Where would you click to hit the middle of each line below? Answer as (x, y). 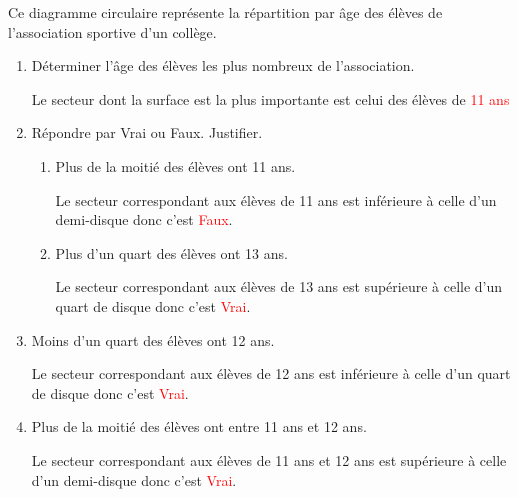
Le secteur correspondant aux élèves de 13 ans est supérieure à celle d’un (279, 286)
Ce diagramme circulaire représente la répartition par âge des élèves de (225, 12)
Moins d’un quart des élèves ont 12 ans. (153, 339)
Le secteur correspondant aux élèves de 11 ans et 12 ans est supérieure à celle (269, 459)
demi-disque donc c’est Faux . (144, 219)
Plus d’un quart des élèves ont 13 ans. (171, 252)
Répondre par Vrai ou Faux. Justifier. (147, 132)
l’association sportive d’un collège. (112, 31)
